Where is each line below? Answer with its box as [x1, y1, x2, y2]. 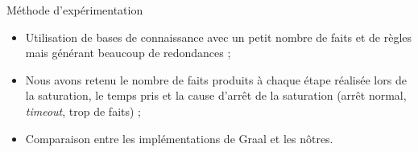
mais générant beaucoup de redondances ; [25, 44, 231, 61]
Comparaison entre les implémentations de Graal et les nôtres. [25, 129, 333, 146]
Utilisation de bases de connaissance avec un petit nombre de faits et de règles [25, 28, 412, 45]
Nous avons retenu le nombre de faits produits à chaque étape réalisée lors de [25, 71, 407, 88]
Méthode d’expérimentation [6, 2, 143, 18]
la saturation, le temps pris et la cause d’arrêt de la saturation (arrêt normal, [25, 87, 407, 104]
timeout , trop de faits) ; [25, 102, 141, 119]
